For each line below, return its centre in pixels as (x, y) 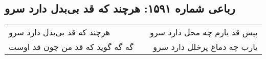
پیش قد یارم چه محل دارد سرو (204, 32)
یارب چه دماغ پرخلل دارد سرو (205, 47)
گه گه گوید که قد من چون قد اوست (71, 47)
